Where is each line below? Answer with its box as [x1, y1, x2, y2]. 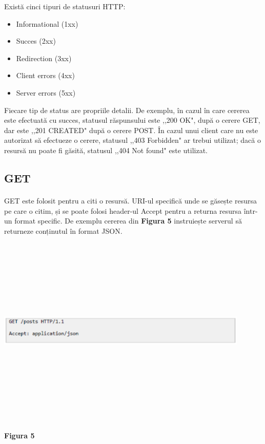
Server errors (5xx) [16, 87, 76, 98]
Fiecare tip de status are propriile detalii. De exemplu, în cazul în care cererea [4, 104, 250, 115]
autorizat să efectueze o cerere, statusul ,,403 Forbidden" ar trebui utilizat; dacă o [4, 135, 261, 145]
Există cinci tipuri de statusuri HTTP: [4, 1, 126, 11]
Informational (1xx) [16, 18, 78, 29]
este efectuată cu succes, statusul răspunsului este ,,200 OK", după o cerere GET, [4, 115, 260, 125]
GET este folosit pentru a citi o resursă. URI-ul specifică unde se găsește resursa [4, 195, 257, 206]
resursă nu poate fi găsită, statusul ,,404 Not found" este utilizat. [4, 144, 208, 155]
